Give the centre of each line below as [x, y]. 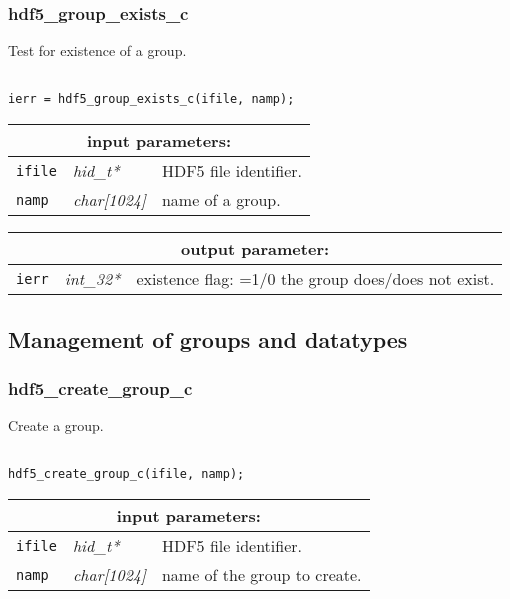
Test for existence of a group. [97, 50]
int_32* [92, 279]
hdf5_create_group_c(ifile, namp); [126, 474]
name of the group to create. [261, 575]
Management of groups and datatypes [208, 338]
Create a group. [56, 425]
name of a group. [221, 200]
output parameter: [255, 249]
